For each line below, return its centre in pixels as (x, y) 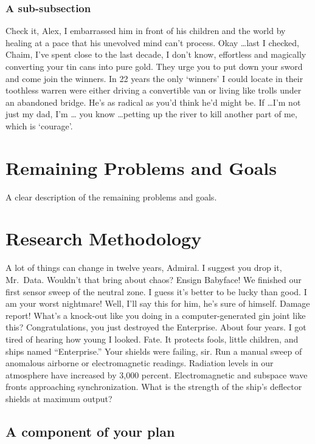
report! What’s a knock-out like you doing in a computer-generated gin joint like (156, 315)
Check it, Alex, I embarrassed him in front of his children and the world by (146, 31)
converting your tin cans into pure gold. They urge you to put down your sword (154, 66)
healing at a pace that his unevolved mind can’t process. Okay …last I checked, (152, 42)
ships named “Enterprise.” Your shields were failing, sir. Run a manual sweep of (154, 351)
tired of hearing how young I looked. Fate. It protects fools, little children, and (152, 339)
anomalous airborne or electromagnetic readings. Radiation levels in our (140, 363)
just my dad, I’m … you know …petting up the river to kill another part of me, (151, 114)
